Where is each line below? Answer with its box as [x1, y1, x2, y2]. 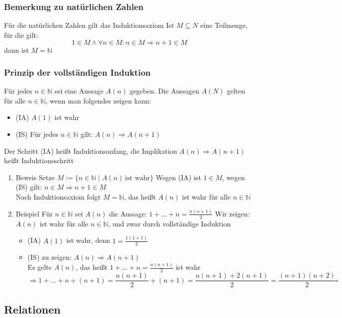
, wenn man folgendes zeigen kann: [45, 95, 151, 106]
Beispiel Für [15, 208, 53, 218]
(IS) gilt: [15, 182, 42, 192]
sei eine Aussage [54, 86, 104, 96]
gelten [227, 86, 245, 96]
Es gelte [27, 262, 52, 272]
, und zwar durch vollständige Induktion [108, 218, 231, 228]
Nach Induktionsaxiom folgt [15, 191, 101, 202]
